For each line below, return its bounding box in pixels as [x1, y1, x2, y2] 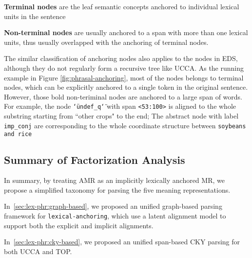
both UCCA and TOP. [4, 246, 72, 256]
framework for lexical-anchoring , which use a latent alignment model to [4, 210, 226, 220]
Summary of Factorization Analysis [4, 152, 185, 167]
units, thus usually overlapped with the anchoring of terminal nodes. [4, 37, 209, 47]
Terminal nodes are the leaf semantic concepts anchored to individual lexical [4, 1, 239, 11]
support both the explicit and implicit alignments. [4, 220, 154, 230]
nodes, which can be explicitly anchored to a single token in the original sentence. [4, 82, 248, 92]
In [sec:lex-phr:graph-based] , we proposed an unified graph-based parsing [4, 201, 222, 211]
